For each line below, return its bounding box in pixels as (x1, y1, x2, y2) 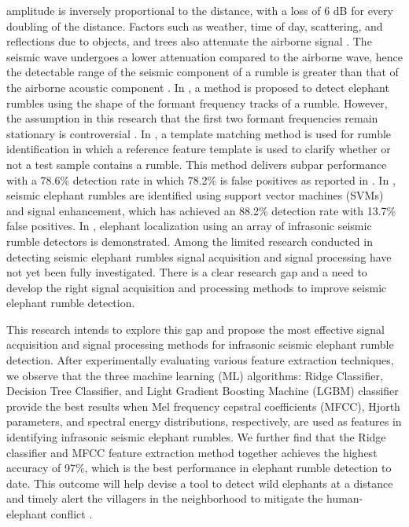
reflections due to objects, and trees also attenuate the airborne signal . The (6, 33, 372, 49)
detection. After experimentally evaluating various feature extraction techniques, (6, 352, 394, 368)
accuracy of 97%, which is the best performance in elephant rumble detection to (6, 459, 392, 476)
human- (326, 490, 363, 507)
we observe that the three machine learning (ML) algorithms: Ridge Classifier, (6, 367, 383, 383)
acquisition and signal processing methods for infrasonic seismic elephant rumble (6, 336, 394, 353)
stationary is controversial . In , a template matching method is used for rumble (6, 125, 392, 141)
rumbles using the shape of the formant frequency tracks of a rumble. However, (6, 94, 388, 111)
